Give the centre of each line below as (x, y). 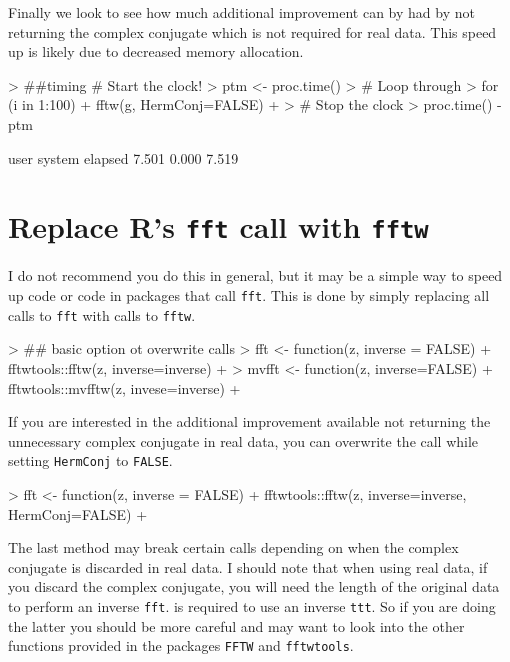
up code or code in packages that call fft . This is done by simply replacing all (249, 295)
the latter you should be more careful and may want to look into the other (236, 625)
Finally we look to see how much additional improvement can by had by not (241, 12)
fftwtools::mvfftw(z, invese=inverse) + (124, 387)
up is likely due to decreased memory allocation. (156, 51)
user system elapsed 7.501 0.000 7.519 (123, 157)
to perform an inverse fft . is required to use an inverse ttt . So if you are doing (252, 605)
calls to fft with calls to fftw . (102, 314)
